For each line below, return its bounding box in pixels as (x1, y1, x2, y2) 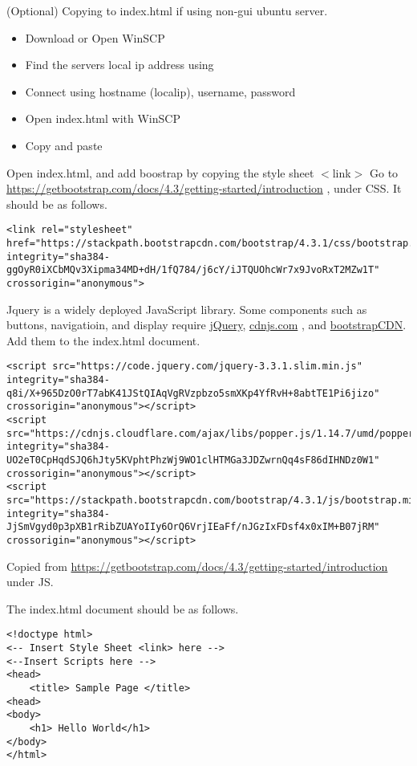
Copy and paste (25, 136, 103, 153)
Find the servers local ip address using (25, 56, 214, 73)
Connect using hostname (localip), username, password (25, 83, 296, 100)
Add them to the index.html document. (6, 332, 200, 348)
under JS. (6, 573, 54, 590)
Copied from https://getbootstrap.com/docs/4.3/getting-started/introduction (6, 557, 388, 574)
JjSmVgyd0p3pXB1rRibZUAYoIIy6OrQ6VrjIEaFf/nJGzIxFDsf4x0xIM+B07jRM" (6, 521, 380, 533)
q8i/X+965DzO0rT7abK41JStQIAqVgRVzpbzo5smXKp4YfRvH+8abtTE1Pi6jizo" (6, 387, 380, 399)
